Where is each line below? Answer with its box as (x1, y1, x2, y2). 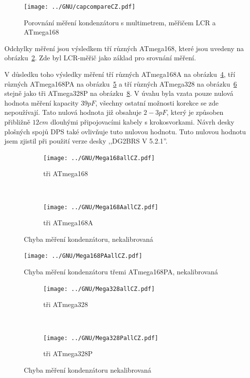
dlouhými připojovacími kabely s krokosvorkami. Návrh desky (50, 117, 234, 126)
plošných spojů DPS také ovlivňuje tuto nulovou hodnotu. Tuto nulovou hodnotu (4, 126, 246, 136)
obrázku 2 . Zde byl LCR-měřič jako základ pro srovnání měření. (4, 53, 196, 63)
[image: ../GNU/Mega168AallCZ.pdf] (43, 203, 159, 211)
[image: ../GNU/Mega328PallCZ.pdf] (43, 334, 159, 342)
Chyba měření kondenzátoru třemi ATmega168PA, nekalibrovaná (24, 267, 218, 277)
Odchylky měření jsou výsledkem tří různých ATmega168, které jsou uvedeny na (4, 43, 244, 53)
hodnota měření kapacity (4, 97, 79, 108)
